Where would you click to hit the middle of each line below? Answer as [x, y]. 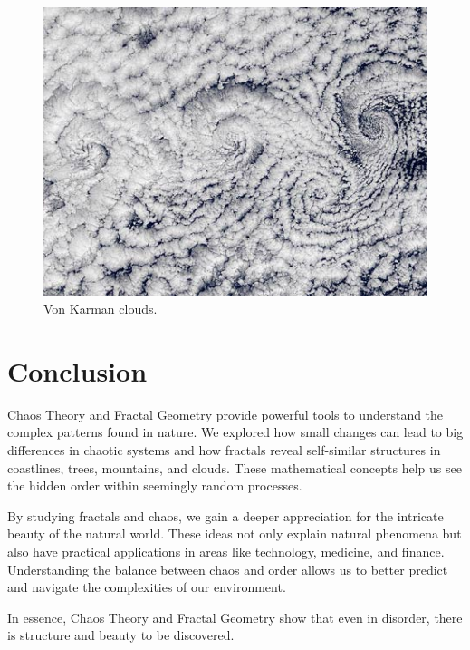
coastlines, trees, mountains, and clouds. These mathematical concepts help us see [235, 467]
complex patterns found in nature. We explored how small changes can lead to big [235, 432]
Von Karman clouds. [101, 309]
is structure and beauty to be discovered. [121, 635]
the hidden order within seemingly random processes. [155, 485]
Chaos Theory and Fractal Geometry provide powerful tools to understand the [225, 414]
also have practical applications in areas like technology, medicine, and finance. [226, 551]
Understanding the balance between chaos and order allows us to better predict [228, 569]
